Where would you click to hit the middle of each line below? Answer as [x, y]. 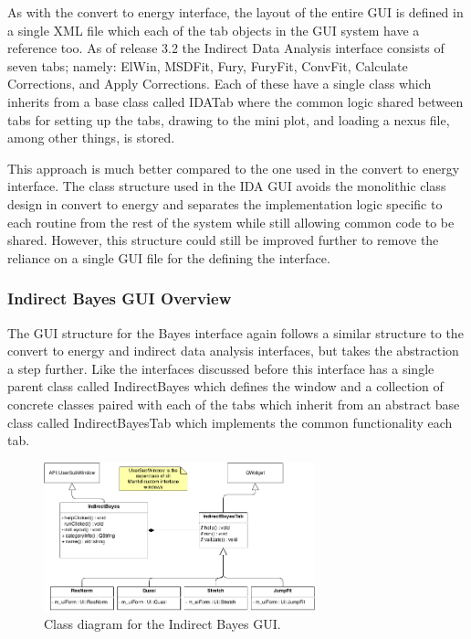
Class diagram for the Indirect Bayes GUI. [162, 624]
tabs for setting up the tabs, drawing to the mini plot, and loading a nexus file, [229, 119]
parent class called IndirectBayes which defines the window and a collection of [225, 386]
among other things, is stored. [91, 138]
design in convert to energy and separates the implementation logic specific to [225, 203]
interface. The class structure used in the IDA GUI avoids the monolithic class [227, 186]
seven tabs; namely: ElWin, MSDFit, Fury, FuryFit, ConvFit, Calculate [208, 65]
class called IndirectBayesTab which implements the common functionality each [230, 422]
